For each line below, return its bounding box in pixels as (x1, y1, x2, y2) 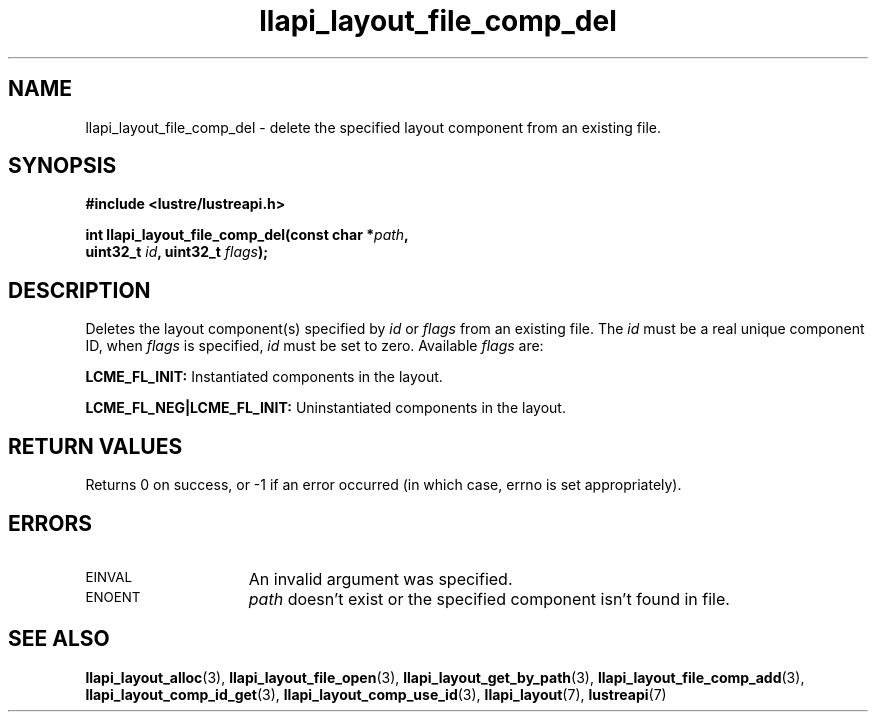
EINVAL (85, 568, 133, 585)
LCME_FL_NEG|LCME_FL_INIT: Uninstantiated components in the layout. (85, 399, 566, 417)
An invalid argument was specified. (248, 568, 513, 589)
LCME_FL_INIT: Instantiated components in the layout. (85, 368, 443, 386)
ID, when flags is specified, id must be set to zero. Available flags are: (85, 337, 544, 355)
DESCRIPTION (8, 277, 151, 303)
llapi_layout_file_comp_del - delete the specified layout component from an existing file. (85, 118, 661, 136)
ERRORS (8, 510, 93, 536)
